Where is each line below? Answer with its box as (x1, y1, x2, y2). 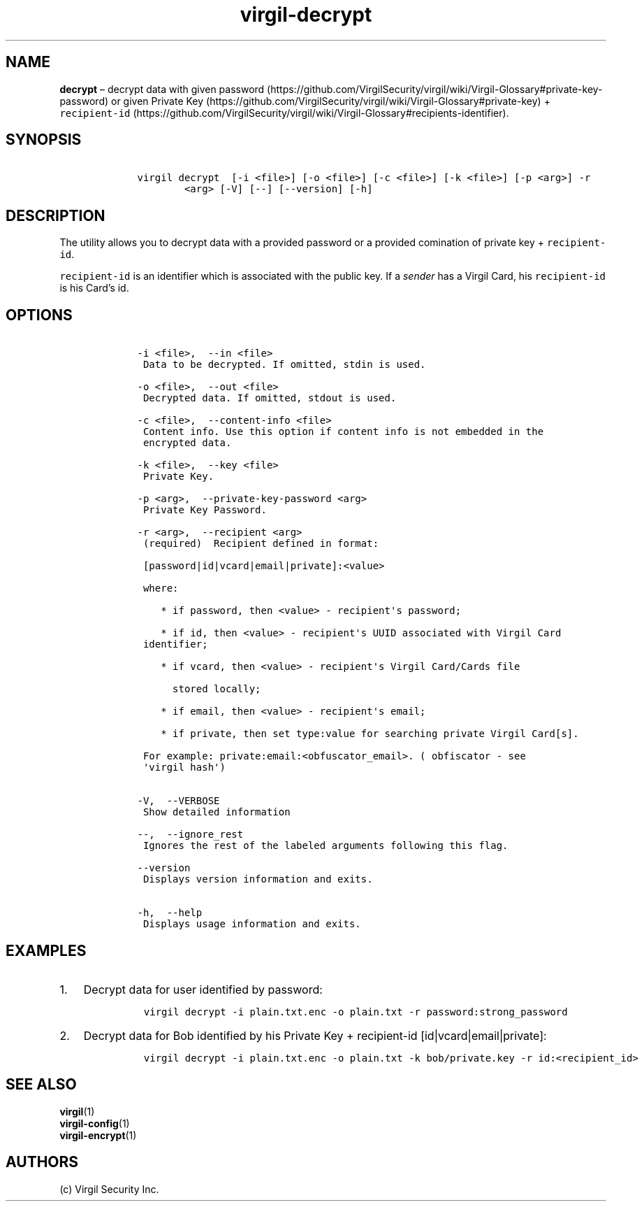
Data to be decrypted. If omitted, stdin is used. (142, 359, 426, 371)
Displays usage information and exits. (142, 918, 361, 930)
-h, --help (137, 907, 203, 919)
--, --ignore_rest (137, 829, 244, 841)
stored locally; (173, 683, 261, 695)
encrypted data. (142, 437, 232, 449)
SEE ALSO (6, 1076, 77, 1094)
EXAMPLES (6, 941, 87, 959)
